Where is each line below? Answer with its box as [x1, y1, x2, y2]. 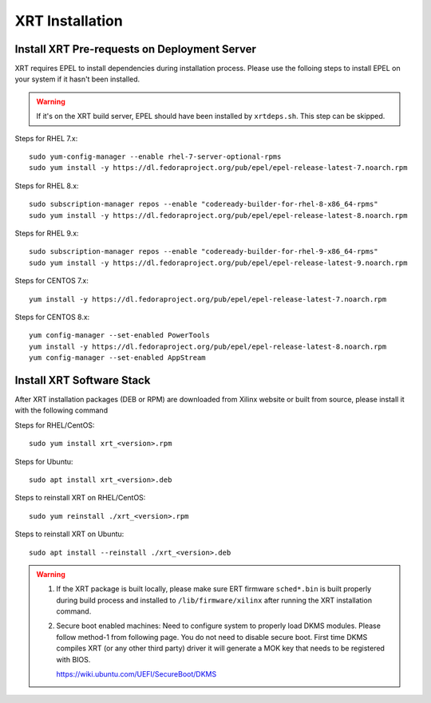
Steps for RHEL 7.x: [14, 133, 78, 143]
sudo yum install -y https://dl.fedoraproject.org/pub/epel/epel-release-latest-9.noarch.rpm [29, 258, 408, 267]
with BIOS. [56, 654, 91, 664]
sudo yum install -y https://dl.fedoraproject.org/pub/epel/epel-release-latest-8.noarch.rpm [29, 211, 408, 219]
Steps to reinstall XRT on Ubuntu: [14, 529, 125, 539]
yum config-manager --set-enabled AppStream [29, 353, 207, 362]
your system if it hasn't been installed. [14, 74, 140, 84]
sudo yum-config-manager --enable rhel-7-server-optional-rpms [29, 152, 282, 161]
